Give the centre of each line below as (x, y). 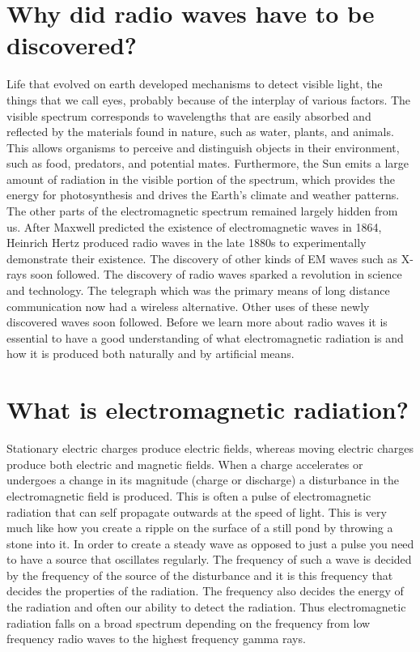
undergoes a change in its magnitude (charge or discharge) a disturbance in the (203, 480)
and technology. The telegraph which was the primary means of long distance (198, 290)
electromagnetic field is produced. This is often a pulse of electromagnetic (189, 495)
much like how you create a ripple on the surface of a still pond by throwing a (200, 528)
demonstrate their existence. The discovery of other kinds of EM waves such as (202, 258)
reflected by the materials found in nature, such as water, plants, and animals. (200, 132)
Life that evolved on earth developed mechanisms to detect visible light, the (195, 84)
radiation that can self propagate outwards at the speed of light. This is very (197, 511)
